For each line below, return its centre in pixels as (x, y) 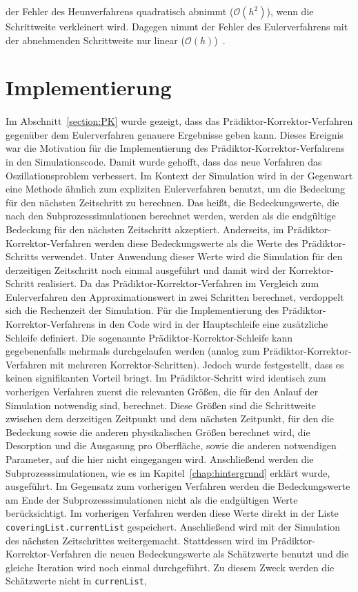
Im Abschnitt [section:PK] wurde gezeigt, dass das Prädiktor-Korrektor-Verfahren (179, 121)
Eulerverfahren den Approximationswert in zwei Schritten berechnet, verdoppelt (175, 296)
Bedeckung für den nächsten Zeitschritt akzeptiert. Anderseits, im (145, 229)
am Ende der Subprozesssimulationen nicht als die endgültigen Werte (152, 499)
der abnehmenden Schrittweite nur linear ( (95, 40)
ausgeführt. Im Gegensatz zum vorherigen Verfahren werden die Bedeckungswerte (178, 486)
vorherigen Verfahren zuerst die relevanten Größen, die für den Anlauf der (162, 392)
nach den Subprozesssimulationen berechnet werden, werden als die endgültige (171, 216)
